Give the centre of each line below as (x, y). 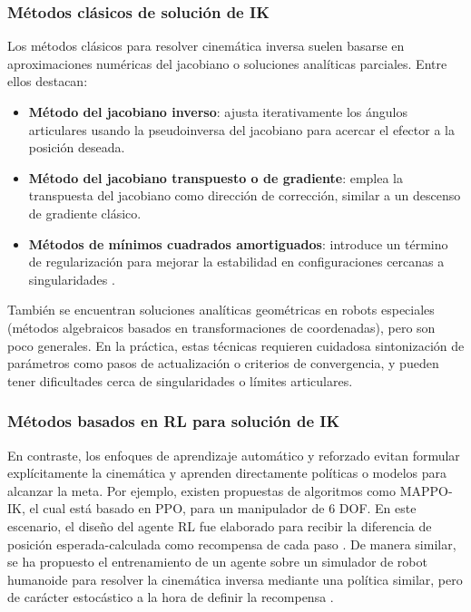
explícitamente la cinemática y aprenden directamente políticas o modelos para (227, 473)
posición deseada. (77, 147)
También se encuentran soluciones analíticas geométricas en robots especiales (221, 310)
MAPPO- (426, 490)
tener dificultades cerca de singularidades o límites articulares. (180, 380)
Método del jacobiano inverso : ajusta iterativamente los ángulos (218, 112)
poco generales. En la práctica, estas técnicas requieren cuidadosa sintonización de (236, 345)
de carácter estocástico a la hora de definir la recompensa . (171, 597)
